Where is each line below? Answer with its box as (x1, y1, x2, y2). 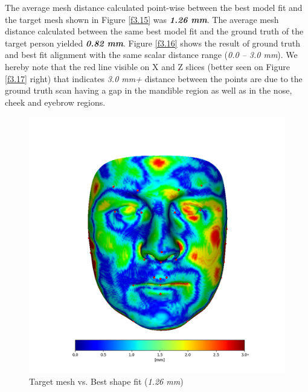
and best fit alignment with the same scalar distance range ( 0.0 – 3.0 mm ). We (5, 48, 298, 61)
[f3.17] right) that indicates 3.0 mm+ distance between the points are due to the (5, 72, 303, 85)
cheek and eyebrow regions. (5, 95, 106, 108)
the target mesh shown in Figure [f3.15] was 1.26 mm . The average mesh (5, 13, 279, 25)
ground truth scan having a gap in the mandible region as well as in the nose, (5, 84, 292, 97)
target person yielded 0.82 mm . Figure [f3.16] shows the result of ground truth (5, 36, 301, 49)
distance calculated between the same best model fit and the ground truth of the (5, 25, 304, 37)
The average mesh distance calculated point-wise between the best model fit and (5, 1, 303, 13)
